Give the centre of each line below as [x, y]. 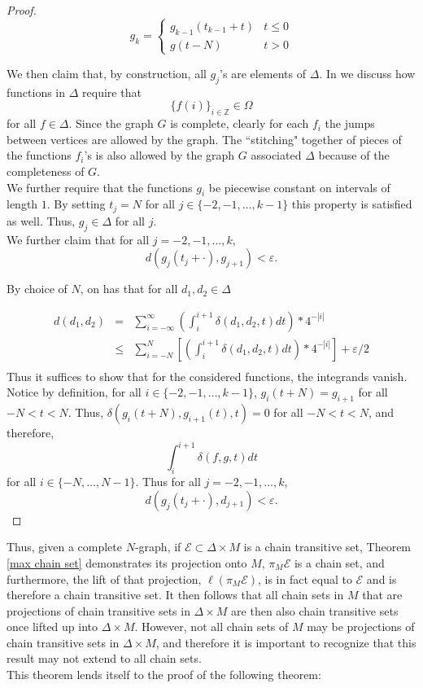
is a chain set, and [339, 562]
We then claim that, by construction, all [107, 73]
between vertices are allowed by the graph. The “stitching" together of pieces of [204, 139]
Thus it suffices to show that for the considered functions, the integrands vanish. [207, 376]
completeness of [46, 171]
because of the [354, 155]
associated [276, 155]
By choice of [37, 289]
